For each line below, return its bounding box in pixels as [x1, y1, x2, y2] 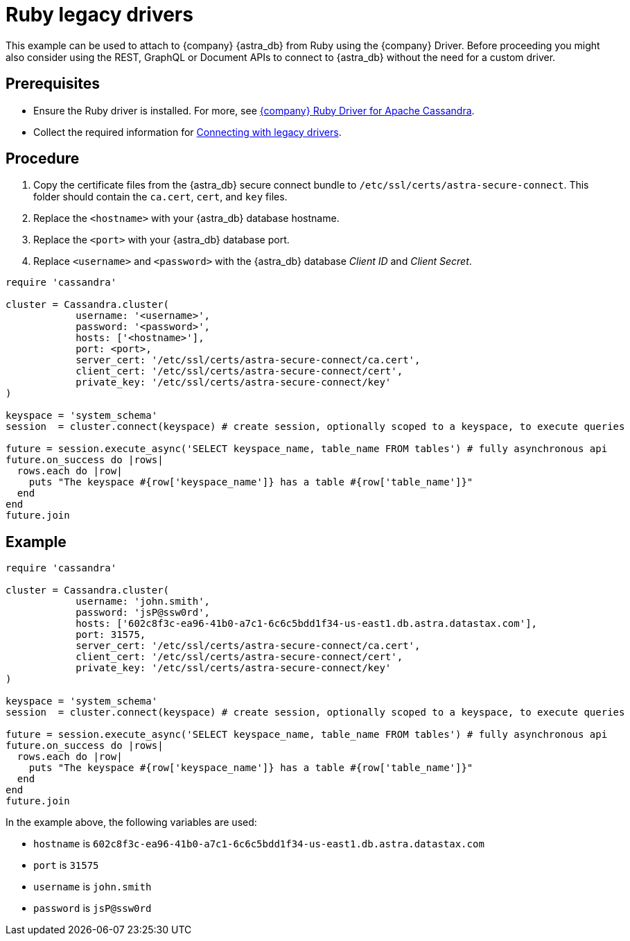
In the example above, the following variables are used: [6, 816, 257, 829]
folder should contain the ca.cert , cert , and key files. [33, 191, 288, 203]
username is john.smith [33, 881, 152, 893]
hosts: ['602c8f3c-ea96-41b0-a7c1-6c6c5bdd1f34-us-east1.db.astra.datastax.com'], [76, 618, 538, 630]
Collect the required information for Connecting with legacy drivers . [33, 126, 342, 138]
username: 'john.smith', [76, 596, 211, 607]
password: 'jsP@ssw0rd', [76, 607, 211, 619]
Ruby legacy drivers [6, 3, 193, 26]
